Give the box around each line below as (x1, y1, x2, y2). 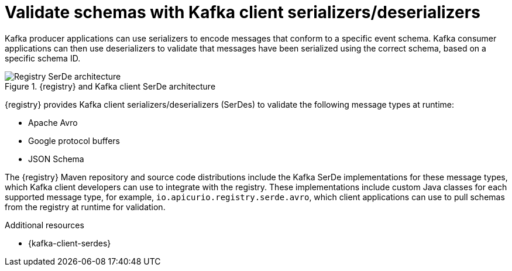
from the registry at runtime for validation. (5, 201, 166, 212)
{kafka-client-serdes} (28, 238, 111, 248)
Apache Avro (28, 117, 78, 128)
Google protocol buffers (28, 135, 120, 146)
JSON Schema (28, 153, 84, 164)
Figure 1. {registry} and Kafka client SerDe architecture (5, 81, 216, 91)
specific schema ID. (5, 53, 81, 63)
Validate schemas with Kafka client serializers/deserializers (5, 2, 480, 22)
